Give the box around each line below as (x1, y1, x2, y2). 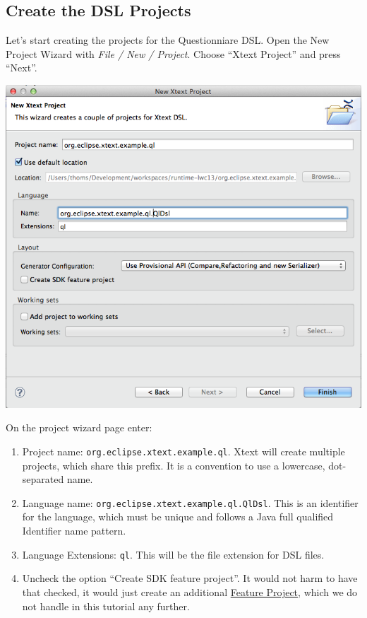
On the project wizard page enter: (6, 420, 152, 435)
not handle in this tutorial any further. (22, 598, 190, 613)
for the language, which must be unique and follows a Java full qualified (22, 509, 334, 524)
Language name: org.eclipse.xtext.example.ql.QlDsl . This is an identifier (22, 495, 359, 510)
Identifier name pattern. (22, 523, 126, 538)
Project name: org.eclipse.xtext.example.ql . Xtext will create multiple (22, 443, 345, 458)
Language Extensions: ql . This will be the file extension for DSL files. (22, 547, 325, 561)
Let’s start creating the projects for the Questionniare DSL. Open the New (6, 33, 330, 47)
